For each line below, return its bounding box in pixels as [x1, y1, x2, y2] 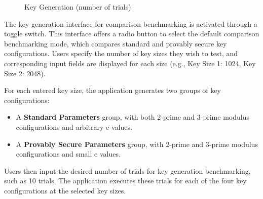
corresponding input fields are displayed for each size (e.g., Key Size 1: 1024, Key [4, 58, 256, 68]
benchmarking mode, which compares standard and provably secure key [4, 38, 227, 48]
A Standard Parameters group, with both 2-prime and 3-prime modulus [16, 112, 249, 122]
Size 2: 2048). [4, 68, 46, 78]
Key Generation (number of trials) [24, 2, 131, 12]
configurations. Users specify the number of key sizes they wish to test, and [4, 48, 238, 59]
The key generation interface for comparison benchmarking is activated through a [4, 18, 257, 29]
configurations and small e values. [16, 148, 121, 159]
